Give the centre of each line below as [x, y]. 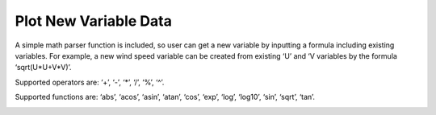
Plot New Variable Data [94, 21]
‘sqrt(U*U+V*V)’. [43, 68]
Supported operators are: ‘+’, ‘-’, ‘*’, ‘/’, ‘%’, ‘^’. [90, 82]
